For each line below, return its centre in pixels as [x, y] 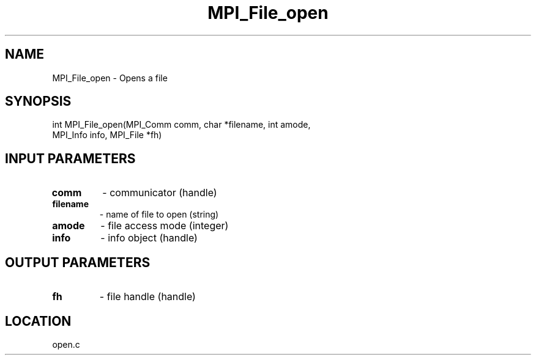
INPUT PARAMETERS [70, 158]
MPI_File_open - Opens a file [110, 78]
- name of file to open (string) [159, 215]
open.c [66, 344]
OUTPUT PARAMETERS [78, 262]
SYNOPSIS [38, 101]
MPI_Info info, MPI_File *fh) [107, 135]
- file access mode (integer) [165, 226]
